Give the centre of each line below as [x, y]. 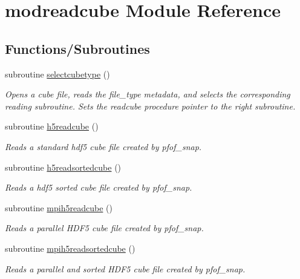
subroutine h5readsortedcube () [63, 167]
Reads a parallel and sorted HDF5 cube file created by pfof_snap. [125, 268]
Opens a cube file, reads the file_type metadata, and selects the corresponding [148, 94]
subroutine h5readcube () [52, 126]
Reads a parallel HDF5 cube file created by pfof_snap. [104, 228]
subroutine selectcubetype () [57, 74]
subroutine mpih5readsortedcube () [70, 248]
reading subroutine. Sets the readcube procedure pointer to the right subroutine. [150, 106]
